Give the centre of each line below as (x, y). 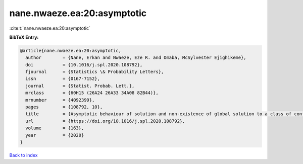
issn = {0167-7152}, (63, 79)
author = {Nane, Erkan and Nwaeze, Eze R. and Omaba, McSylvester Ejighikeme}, (136, 58)
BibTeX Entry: (24, 37)
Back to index (23, 155)
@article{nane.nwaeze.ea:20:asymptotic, (70, 51)
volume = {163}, (55, 128)
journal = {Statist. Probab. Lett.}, (80, 86)
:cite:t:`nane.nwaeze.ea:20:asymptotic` (50, 28)
